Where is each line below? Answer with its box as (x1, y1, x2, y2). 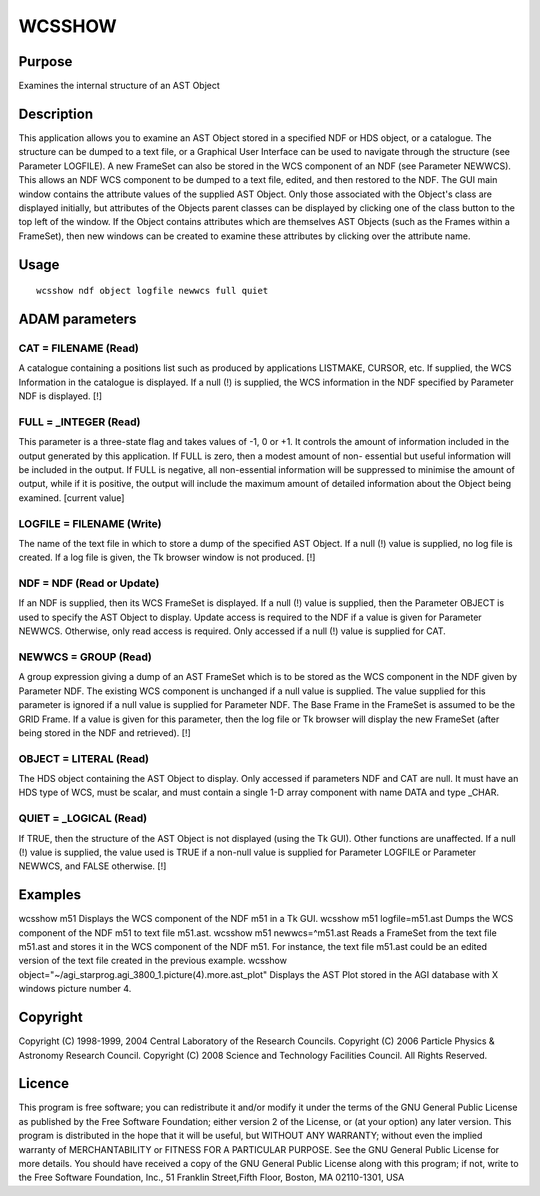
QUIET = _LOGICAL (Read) (18, 811, 148, 825)
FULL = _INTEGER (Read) (18, 415, 141, 429)
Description (18, 105, 94, 122)
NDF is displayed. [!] (18, 390, 103, 402)
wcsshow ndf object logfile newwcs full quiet (36, 285, 269, 297)
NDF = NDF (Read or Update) (18, 576, 160, 590)
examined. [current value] (18, 491, 125, 504)
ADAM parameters (18, 310, 137, 327)
